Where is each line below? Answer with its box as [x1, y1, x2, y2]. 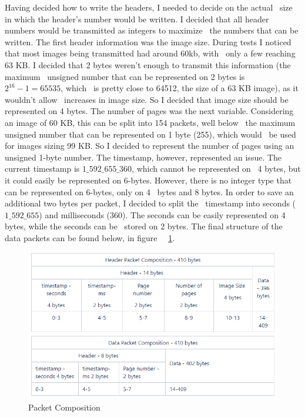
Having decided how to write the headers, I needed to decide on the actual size [5, 1, 293, 13]
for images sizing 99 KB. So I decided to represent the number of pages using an [5, 139, 294, 152]
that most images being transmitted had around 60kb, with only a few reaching [5, 47, 296, 59]
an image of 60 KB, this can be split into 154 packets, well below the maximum [5, 116, 296, 128]
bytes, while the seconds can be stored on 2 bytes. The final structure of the [5, 220, 283, 232]
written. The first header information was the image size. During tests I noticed [5, 35, 291, 48]
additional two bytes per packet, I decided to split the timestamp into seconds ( [5, 197, 296, 209]
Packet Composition [28, 401, 100, 413]
